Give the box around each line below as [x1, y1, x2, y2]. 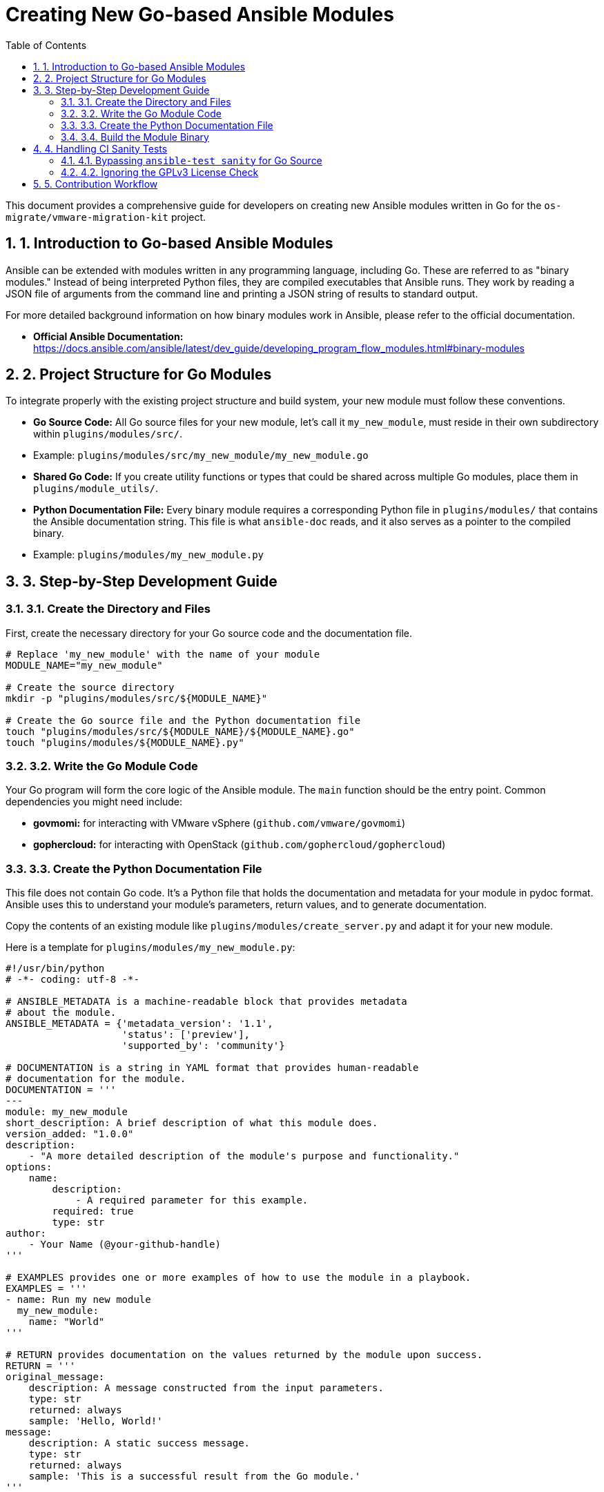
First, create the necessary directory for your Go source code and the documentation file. [6, 627, 413, 639]
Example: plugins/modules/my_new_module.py [33, 549, 264, 561]
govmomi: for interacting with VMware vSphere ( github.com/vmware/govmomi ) [33, 817, 406, 830]
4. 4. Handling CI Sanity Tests [33, 142, 168, 155]
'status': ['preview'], [121, 1029, 251, 1041]
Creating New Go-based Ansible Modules [6, 3, 394, 26]
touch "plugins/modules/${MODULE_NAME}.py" [6, 736, 244, 748]
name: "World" [28, 1316, 105, 1328]
